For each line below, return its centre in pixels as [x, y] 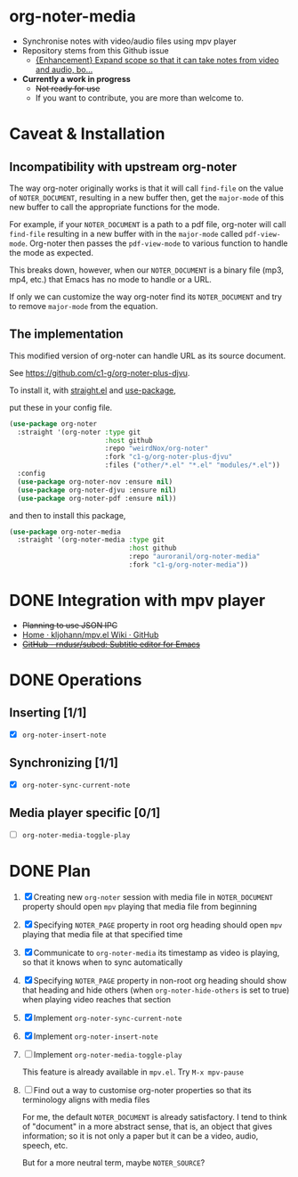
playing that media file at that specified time [102, 934]
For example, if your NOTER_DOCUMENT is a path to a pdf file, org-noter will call [148, 224]
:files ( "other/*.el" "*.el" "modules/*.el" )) [192, 465]
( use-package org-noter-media [65, 532]
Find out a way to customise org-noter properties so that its [142, 1090]
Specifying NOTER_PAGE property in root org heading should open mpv [158, 925]
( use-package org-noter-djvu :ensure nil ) [97, 490]
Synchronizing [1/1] [64, 763]
